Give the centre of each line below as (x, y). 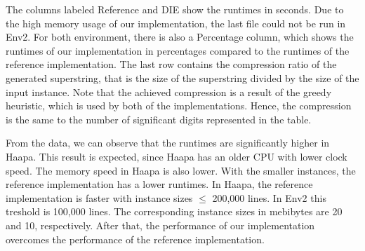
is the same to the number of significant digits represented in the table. (159, 119)
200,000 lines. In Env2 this (269, 197)
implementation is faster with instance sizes (99, 197)
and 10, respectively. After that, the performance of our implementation (160, 225)
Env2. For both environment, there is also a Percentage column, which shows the (180, 37)
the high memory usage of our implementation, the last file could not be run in (176, 23)
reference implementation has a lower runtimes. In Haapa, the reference (159, 184)
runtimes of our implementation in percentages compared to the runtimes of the (178, 50)
